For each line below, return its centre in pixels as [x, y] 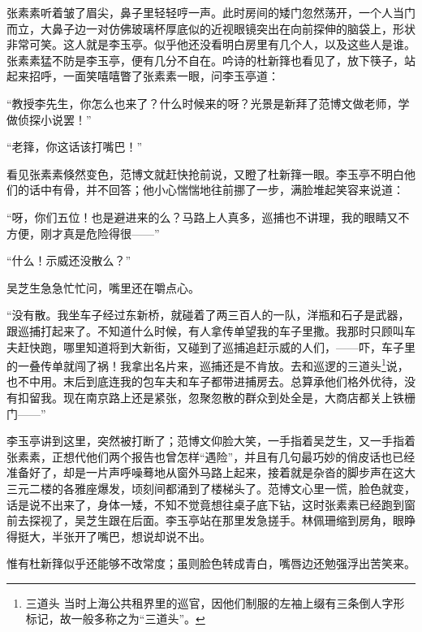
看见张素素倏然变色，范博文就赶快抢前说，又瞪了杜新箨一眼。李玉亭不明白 [205, 173]
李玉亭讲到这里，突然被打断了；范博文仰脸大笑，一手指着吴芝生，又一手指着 [211, 441]
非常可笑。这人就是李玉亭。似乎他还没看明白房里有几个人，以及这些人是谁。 [211, 44]
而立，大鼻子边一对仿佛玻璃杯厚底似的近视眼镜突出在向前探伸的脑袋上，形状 [211, 28]
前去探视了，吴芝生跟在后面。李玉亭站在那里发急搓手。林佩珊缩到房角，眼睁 [211, 520]
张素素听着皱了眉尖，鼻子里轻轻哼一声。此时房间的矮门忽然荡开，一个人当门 [211, 12]
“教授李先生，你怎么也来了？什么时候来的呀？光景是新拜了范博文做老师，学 [208, 103]
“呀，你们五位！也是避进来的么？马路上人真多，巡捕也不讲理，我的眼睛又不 [208, 216]
